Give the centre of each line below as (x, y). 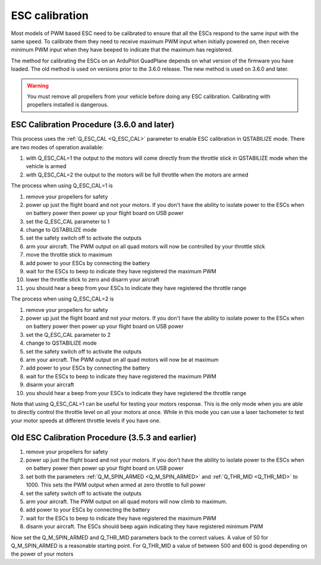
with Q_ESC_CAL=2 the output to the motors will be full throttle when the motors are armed (137, 175)
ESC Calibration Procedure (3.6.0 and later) (93, 125)
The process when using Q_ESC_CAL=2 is (62, 299)
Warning (38, 86)
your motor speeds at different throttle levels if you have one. (86, 420)
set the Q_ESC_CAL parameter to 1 (68, 221)
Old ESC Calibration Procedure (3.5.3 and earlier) (104, 438)
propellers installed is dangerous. (68, 105)
